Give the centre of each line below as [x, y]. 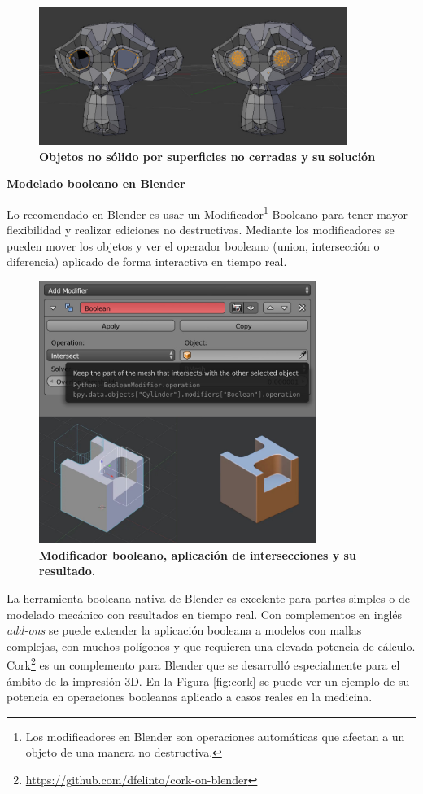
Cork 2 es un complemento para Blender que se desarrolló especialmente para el [203, 663]
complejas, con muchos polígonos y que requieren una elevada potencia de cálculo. [211, 646]
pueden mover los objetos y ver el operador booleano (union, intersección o [193, 245]
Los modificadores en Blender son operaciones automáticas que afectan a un [215, 736]
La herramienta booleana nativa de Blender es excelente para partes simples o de [208, 598]
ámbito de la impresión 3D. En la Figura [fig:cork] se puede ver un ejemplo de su [208, 681]
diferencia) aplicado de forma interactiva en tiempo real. [147, 262]
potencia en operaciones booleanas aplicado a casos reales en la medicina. [190, 697]
